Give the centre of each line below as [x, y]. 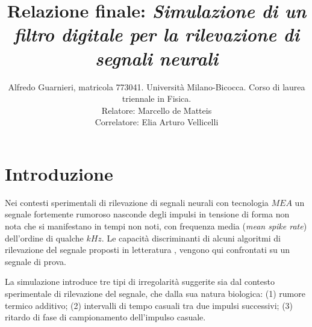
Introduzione [59, 173]
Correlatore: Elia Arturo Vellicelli [157, 122]
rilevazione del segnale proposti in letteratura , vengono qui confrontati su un [147, 250]
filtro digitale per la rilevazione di [157, 34]
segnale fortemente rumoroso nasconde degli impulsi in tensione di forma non [147, 214]
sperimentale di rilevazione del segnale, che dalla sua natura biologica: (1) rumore [155, 293]
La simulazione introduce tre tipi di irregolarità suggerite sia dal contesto [140, 282]
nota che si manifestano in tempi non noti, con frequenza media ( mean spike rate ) [156, 226]
